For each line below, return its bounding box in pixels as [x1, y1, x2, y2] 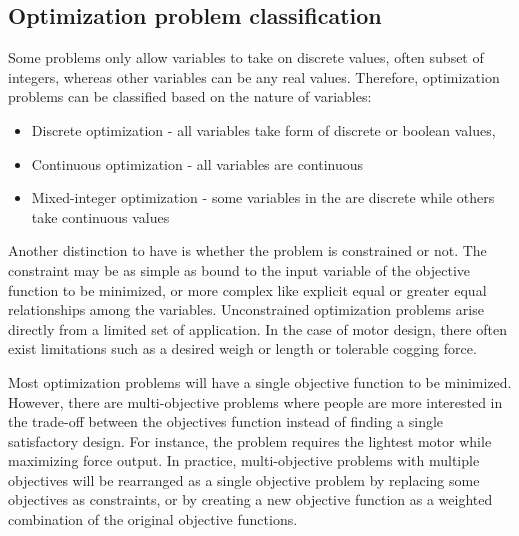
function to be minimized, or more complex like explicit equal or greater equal [8, 279, 487, 300]
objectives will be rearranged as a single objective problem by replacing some [8, 469, 480, 490]
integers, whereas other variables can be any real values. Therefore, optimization [8, 66, 500, 87]
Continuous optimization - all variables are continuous [31, 153, 364, 174]
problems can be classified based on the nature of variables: [8, 86, 372, 107]
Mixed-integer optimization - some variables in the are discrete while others [31, 187, 495, 208]
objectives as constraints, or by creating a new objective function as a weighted [8, 489, 493, 510]
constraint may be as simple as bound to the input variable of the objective [8, 259, 470, 280]
